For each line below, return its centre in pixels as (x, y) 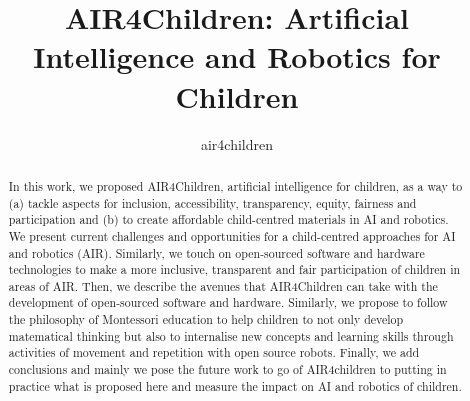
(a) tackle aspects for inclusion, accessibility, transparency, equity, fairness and (212, 202)
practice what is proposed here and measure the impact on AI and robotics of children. (235, 385)
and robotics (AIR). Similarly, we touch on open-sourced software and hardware (216, 252)
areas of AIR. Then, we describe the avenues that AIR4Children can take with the (223, 285)
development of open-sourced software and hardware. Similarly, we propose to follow (228, 302)
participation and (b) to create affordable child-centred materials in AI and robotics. (228, 219)
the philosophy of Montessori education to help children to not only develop (206, 319)
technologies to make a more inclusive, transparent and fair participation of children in (234, 269)
